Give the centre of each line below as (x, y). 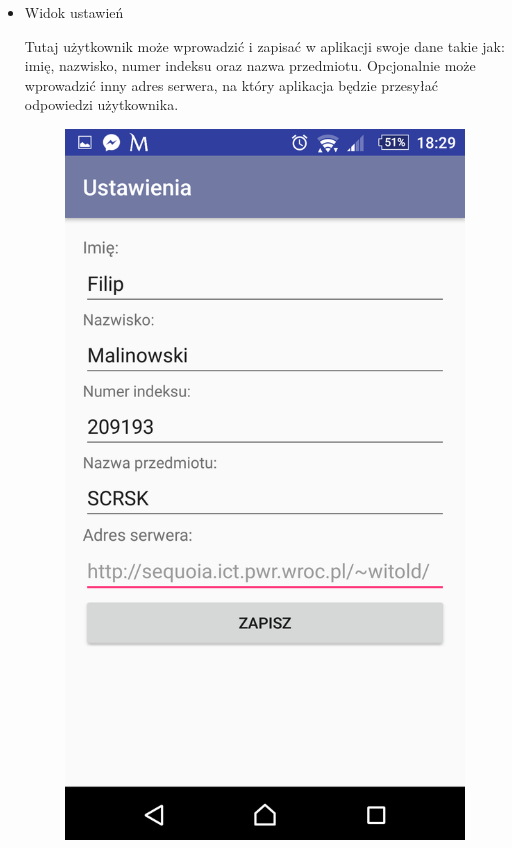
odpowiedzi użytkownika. (101, 104)
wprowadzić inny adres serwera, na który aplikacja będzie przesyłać (231, 84)
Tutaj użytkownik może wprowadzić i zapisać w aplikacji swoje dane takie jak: (264, 45)
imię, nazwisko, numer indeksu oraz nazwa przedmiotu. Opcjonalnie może (250, 65)
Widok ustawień (74, 12)
